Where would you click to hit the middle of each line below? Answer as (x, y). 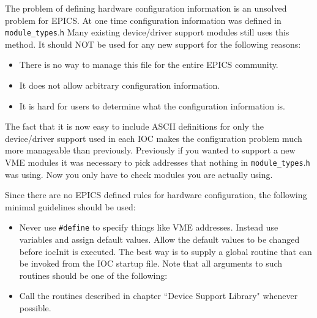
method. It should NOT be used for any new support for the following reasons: (153, 44)
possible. (35, 308)
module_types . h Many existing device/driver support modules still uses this (147, 32)
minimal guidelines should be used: (70, 206)
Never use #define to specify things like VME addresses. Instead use (149, 227)
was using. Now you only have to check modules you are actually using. (139, 174)
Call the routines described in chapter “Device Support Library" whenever (158, 296)
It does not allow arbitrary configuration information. (120, 85)
